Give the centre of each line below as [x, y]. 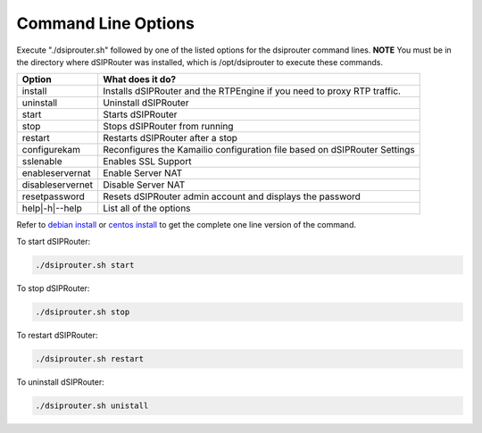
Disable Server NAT [144, 185]
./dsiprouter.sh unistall [92, 405]
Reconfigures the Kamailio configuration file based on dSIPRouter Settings [259, 150]
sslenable [42, 162]
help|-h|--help [52, 208]
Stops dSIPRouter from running [168, 127]
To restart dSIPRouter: [57, 335]
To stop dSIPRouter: [53, 288]
